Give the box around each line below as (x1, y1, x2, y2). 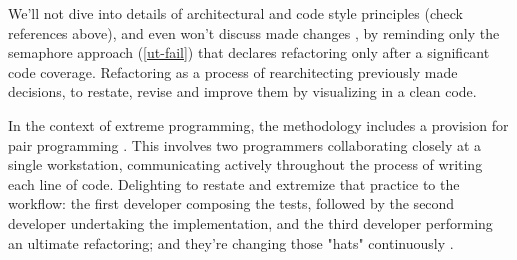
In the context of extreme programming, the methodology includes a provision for (8, 114, 509, 135)
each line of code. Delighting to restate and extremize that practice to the (8, 173, 460, 194)
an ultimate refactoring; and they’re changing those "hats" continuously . (8, 232, 454, 253)
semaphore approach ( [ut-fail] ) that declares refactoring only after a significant (8, 42, 490, 63)
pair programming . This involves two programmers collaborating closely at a (8, 134, 482, 155)
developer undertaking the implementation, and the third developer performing (8, 212, 493, 233)
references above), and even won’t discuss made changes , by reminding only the (8, 22, 500, 43)
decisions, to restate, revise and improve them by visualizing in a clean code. (8, 81, 477, 102)
